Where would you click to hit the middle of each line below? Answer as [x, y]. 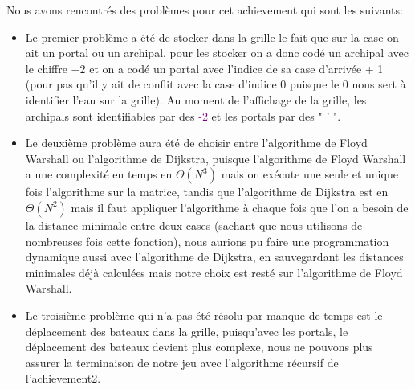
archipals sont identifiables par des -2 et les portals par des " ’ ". [183, 115]
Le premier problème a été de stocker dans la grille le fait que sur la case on [212, 37]
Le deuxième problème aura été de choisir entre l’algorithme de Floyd [196, 143]
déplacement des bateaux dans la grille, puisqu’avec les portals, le [187, 331]
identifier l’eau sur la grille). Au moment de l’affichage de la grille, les [196, 99]
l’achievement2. [63, 378]
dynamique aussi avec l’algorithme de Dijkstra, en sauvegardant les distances [214, 257]
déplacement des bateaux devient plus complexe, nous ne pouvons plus [199, 347]
